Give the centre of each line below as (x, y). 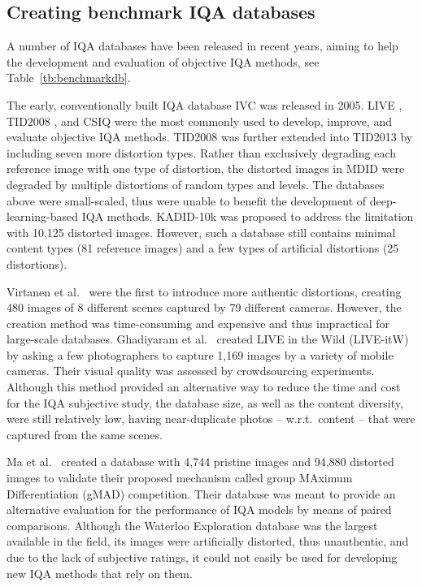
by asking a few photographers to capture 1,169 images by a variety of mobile (200, 354)
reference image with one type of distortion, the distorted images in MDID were (206, 168)
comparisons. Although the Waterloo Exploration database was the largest (192, 525)
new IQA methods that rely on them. (100, 573)
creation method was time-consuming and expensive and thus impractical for (198, 323)
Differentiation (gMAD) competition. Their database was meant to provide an (201, 493)
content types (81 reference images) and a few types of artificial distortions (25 (203, 248)
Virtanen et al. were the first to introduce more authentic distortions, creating (204, 291)
